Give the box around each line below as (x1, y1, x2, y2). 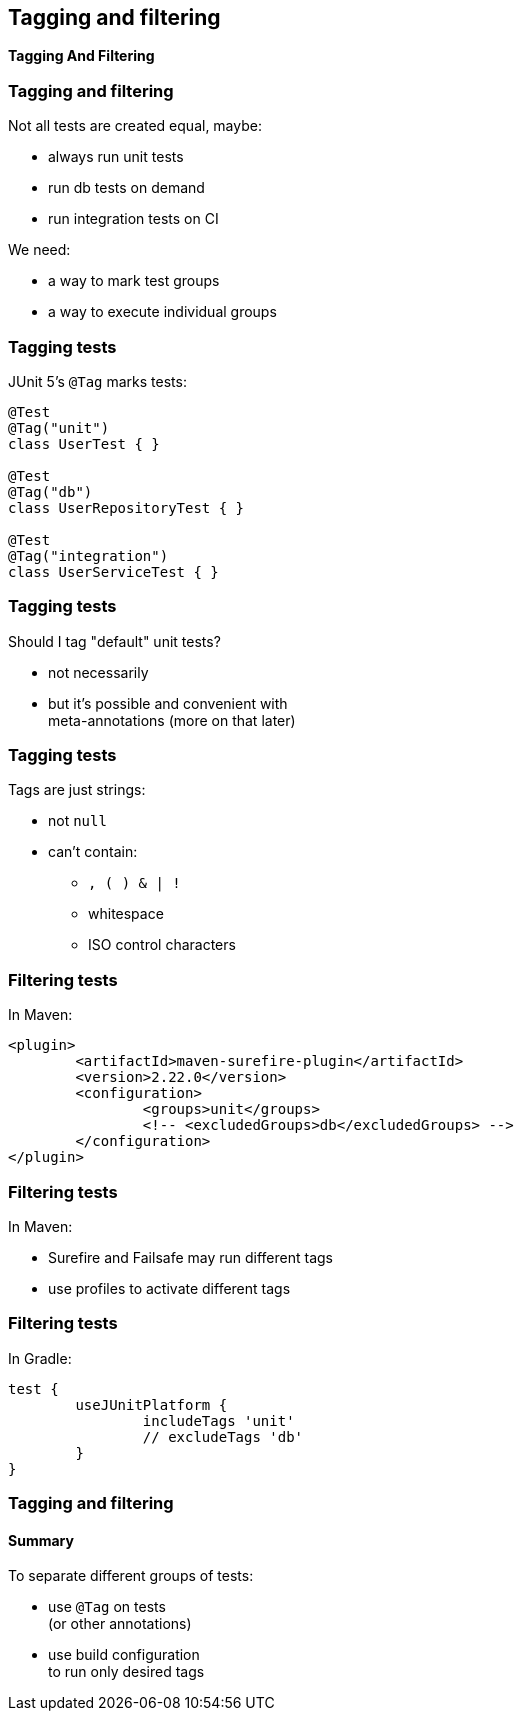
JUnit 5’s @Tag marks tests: (8, 372, 187, 390)
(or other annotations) (48, 1615, 192, 1633)
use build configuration (48, 1646, 200, 1664)
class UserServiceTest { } (8, 563, 219, 580)
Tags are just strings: (8, 781, 146, 799)
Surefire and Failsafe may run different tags (48, 1248, 333, 1266)
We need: (8, 241, 71, 259)
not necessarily (48, 663, 149, 681)
